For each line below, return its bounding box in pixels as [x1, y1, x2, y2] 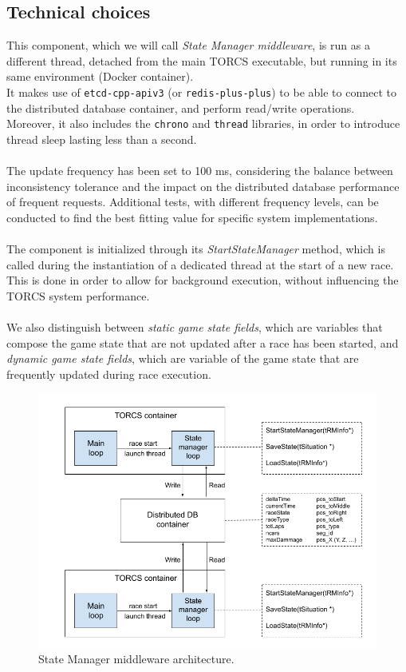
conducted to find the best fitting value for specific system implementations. [6, 209, 378, 225]
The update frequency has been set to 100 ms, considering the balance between [6, 162, 393, 179]
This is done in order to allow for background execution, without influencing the [6, 272, 399, 288]
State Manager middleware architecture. [38, 650, 235, 666]
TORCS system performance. [6, 287, 150, 304]
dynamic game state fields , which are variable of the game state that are [6, 350, 359, 367]
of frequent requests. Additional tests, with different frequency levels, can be [6, 193, 379, 210]
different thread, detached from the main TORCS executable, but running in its [6, 52, 397, 69]
